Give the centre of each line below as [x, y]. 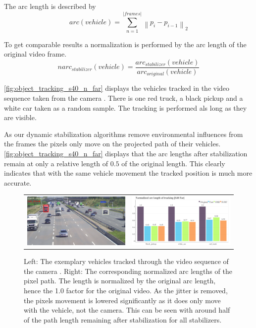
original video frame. [35, 54]
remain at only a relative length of [56, 163]
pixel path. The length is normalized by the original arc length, [120, 281]
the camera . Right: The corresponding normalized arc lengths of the [128, 271]
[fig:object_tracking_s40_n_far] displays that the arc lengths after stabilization [126, 153]
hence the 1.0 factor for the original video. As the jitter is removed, [126, 290]
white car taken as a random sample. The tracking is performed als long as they [126, 107]
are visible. [20, 117]
